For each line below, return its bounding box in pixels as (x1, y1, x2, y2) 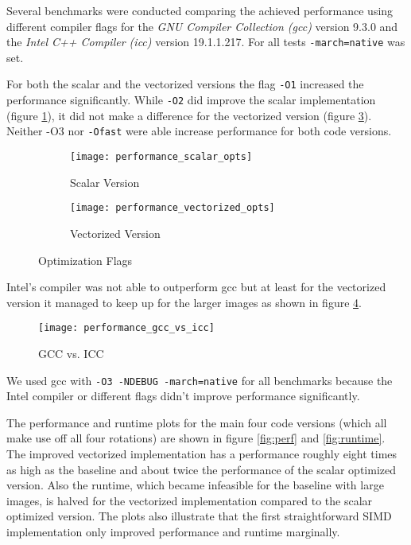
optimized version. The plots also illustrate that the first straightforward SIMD (6, 508, 392, 524)
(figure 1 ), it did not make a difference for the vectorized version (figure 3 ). (6, 107, 372, 123)
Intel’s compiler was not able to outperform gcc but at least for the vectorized (6, 278, 386, 295)
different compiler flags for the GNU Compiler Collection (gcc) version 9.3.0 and (6, 18, 398, 34)
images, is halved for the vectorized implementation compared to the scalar (6, 492, 373, 508)
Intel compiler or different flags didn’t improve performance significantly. (6, 387, 360, 404)
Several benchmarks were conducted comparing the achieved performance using (6, 2, 394, 18)
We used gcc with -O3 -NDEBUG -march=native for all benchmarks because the (6, 372, 393, 388)
